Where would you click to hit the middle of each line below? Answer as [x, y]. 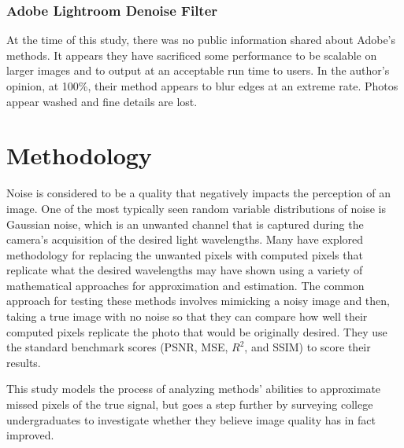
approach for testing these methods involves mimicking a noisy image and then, [198, 301]
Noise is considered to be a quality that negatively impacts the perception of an [199, 193]
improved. [30, 435]
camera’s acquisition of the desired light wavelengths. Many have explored [185, 239]
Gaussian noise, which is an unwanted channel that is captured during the [185, 224]
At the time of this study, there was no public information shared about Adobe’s [201, 40]
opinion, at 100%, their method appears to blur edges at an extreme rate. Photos [202, 86]
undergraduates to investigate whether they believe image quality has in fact [191, 419]
